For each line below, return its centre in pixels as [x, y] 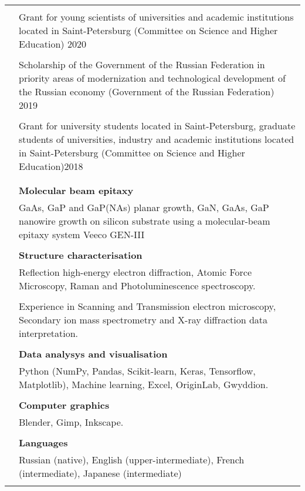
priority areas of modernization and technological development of [152, 78]
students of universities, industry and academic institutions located [157, 139]
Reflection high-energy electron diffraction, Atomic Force [135, 272]
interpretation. [49, 333]
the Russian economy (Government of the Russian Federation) [147, 91]
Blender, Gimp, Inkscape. [71, 422]
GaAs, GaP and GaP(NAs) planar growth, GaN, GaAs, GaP [144, 207]
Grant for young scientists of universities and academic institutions [156, 17]
